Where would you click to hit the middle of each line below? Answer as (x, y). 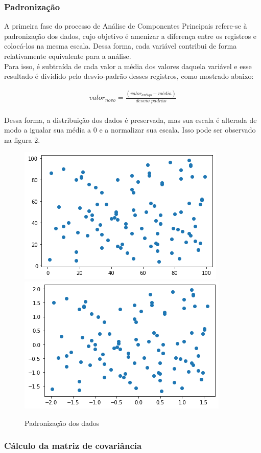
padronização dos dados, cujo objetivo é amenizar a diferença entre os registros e (130, 36)
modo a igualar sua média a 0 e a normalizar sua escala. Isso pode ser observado (130, 130)
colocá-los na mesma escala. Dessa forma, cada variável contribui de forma (121, 46)
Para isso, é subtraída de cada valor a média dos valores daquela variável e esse (128, 66)
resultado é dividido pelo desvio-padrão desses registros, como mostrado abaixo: (129, 76)
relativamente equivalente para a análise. (68, 56)
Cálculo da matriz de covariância (73, 446)
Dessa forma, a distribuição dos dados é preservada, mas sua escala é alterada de (130, 120)
